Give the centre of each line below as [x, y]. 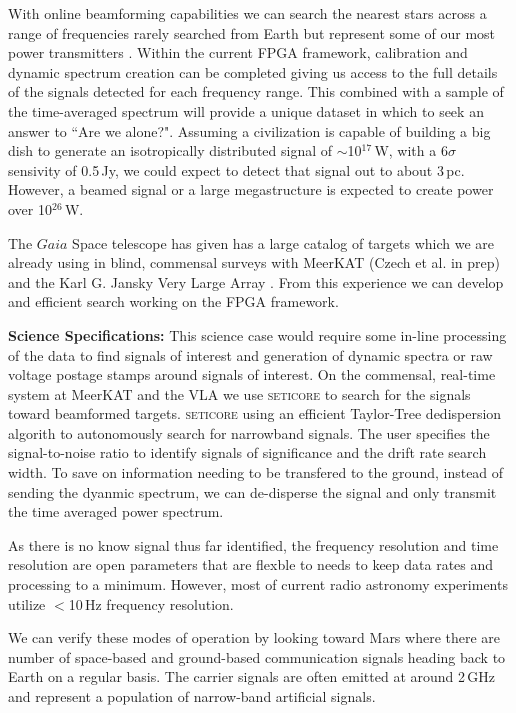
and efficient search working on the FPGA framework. [173, 301]
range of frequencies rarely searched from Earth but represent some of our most [252, 32]
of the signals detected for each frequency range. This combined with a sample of [256, 91]
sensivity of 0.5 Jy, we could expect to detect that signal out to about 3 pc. [236, 169]
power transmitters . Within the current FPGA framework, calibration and [238, 52]
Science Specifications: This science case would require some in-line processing [257, 334]
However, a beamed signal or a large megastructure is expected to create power [251, 189]
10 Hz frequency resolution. [151, 603]
